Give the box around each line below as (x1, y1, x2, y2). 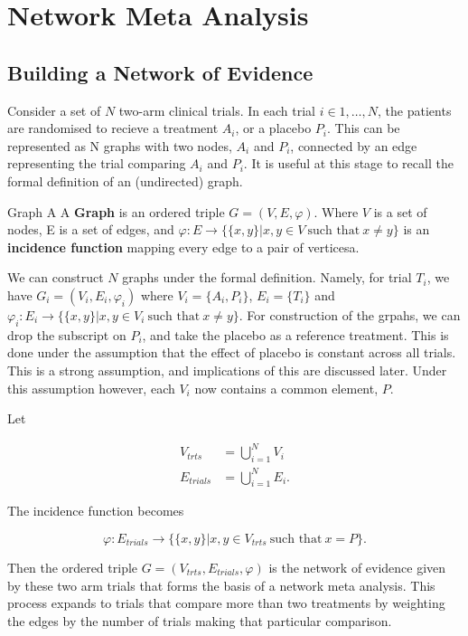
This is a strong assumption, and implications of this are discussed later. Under (7, 360, 447, 379)
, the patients (378, 100, 452, 119)
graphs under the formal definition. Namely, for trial (122, 268, 412, 287)
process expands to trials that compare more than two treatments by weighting (7, 593, 445, 612)
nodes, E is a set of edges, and (7, 220, 174, 239)
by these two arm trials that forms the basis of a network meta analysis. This (7, 575, 435, 594)
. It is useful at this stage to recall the (243, 154, 454, 173)
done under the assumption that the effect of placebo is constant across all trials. (7, 343, 456, 362)
